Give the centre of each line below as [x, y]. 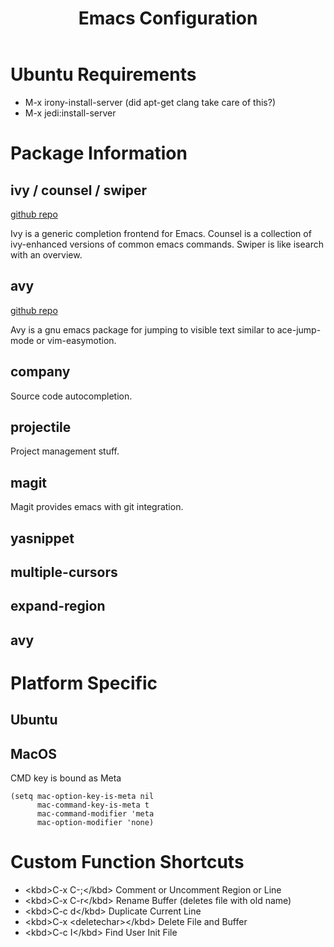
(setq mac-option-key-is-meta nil [82, 797]
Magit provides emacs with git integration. [97, 507]
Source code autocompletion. [71, 396]
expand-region [58, 606]
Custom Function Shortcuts [127, 862]
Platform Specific [84, 683]
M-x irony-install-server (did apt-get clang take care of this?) [150, 102]
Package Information [99, 153]
